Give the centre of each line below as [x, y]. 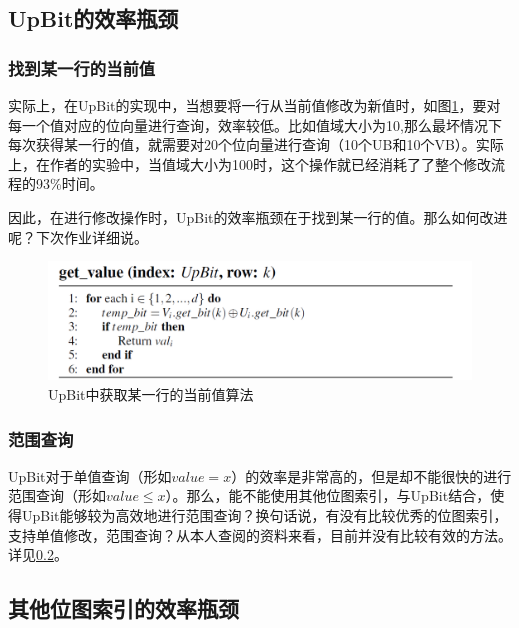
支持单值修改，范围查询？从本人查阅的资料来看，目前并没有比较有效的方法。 [260, 534]
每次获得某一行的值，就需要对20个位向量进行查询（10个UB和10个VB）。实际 [256, 144]
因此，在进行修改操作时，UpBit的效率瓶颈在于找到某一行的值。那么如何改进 [258, 216]
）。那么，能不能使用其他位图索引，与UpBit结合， [328, 495]
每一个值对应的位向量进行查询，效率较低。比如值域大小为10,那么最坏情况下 [255, 124]
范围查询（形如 [57, 495]
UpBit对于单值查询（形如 [90, 475]
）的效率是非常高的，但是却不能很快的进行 [371, 475]
